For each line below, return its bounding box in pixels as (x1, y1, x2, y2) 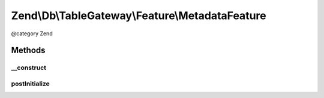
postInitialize (11, 79, 50, 88)
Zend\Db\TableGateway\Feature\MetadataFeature (11, 9, 266, 22)
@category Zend (11, 30, 53, 37)
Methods (11, 45, 46, 56)
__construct (11, 63, 47, 72)
